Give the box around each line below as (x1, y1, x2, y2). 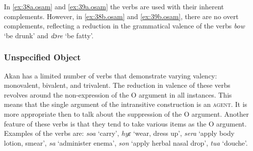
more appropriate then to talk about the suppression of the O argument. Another (4, 108, 249, 119)
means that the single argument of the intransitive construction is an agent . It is (4, 99, 248, 109)
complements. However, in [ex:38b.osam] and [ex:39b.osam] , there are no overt (4, 11, 239, 21)
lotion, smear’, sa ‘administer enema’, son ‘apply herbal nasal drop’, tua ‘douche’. (4, 137, 248, 148)
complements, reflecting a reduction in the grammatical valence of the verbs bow (4, 21, 245, 31)
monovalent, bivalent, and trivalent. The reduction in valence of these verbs (4, 80, 230, 90)
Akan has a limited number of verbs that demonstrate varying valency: (4, 70, 217, 80)
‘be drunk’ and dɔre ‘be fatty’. (4, 30, 94, 40)
